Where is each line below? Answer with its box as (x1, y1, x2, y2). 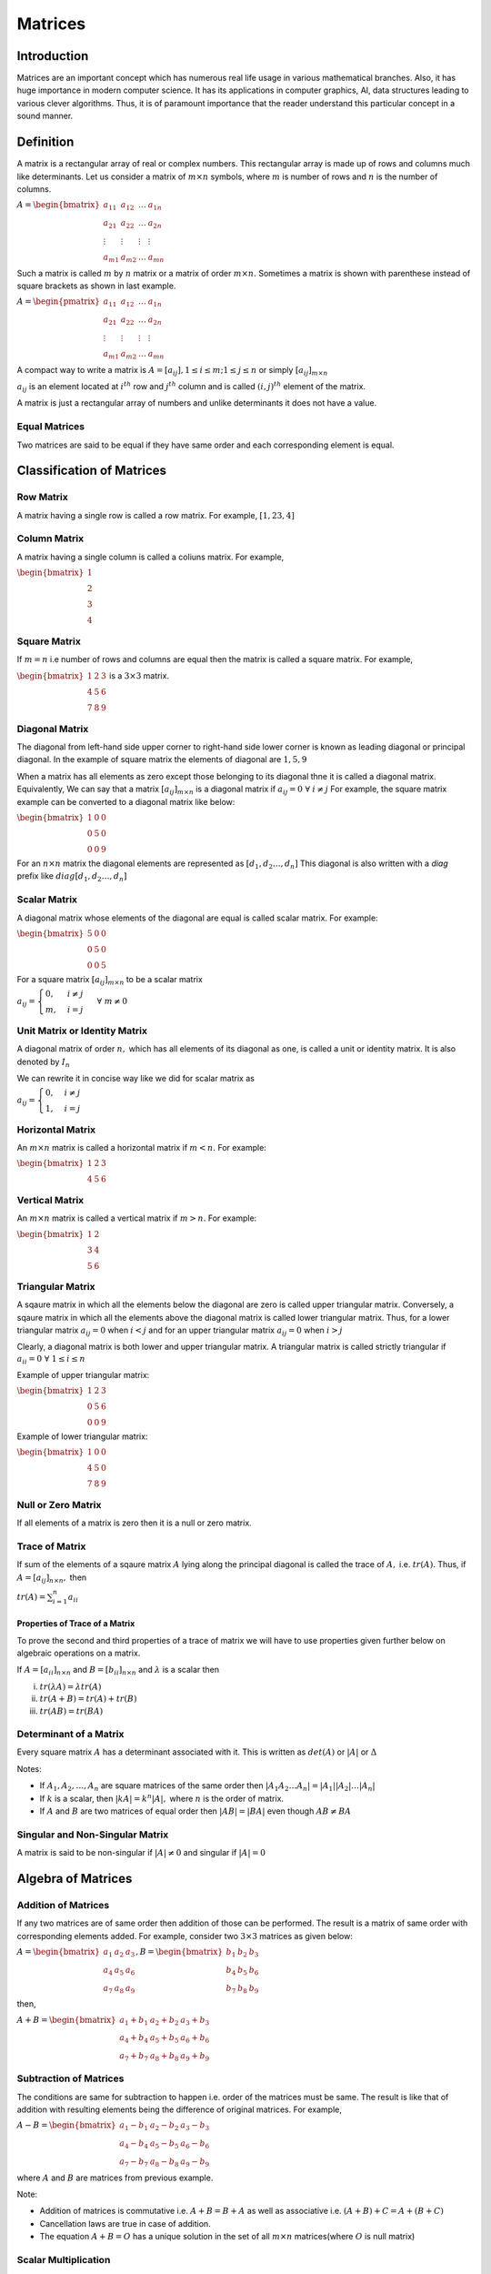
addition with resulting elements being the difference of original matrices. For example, (16, 2104, 343, 2115)
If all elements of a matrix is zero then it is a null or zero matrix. (16, 1517, 252, 1528)
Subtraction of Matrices (16, 2072, 125, 2085)
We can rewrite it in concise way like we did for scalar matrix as (16, 1072, 255, 1083)
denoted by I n (16, 1056, 70, 1069)
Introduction (16, 48, 89, 64)
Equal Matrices (16, 420, 85, 433)
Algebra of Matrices (16, 1870, 133, 1887)
